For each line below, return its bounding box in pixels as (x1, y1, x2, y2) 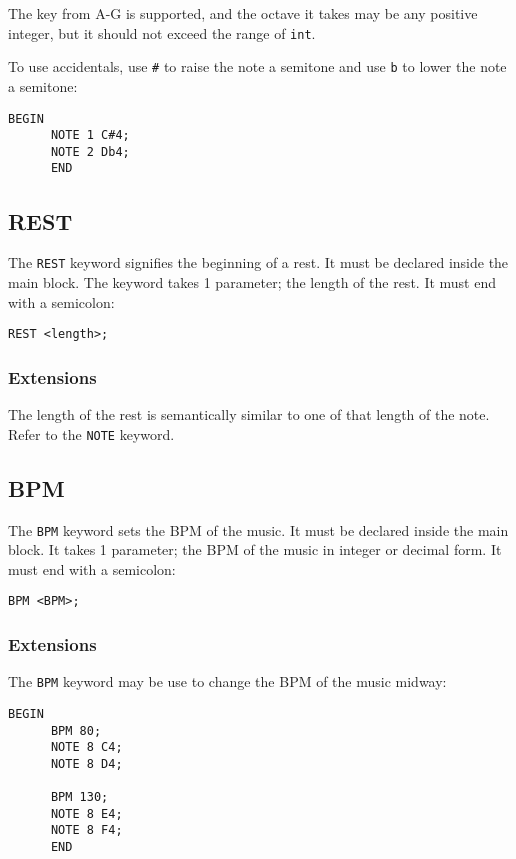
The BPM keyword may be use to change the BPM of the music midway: (8, 671, 447, 692)
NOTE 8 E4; (50, 806, 123, 821)
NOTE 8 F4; (50, 823, 123, 838)
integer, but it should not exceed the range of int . (8, 22, 316, 43)
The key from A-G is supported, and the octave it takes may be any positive (8, 3, 478, 23)
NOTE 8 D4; (50, 756, 123, 771)
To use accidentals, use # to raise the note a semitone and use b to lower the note (8, 56, 507, 77)
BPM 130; (50, 790, 109, 805)
